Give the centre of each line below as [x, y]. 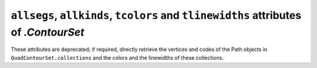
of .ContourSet [48, 32]
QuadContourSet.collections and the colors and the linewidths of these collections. [117, 57]
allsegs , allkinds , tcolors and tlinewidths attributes [156, 15]
